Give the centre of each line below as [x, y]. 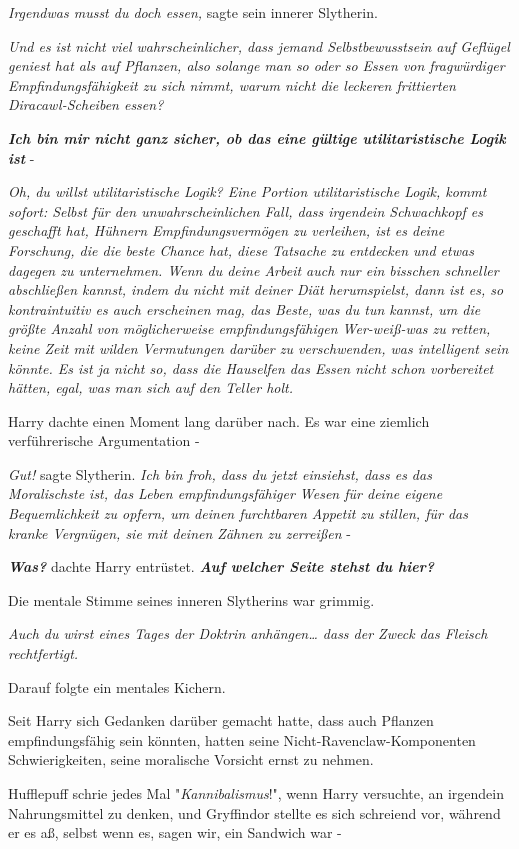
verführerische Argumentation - [104, 440]
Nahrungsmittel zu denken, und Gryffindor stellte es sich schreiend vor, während [254, 812]
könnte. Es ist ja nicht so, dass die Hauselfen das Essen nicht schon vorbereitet [251, 367]
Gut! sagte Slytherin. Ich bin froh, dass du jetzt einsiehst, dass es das [220, 473]
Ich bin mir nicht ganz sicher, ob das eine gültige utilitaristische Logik [257, 137]
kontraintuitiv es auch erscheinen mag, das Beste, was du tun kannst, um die [244, 308]
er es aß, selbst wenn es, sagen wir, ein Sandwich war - [175, 832]
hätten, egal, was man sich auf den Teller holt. [151, 387]
